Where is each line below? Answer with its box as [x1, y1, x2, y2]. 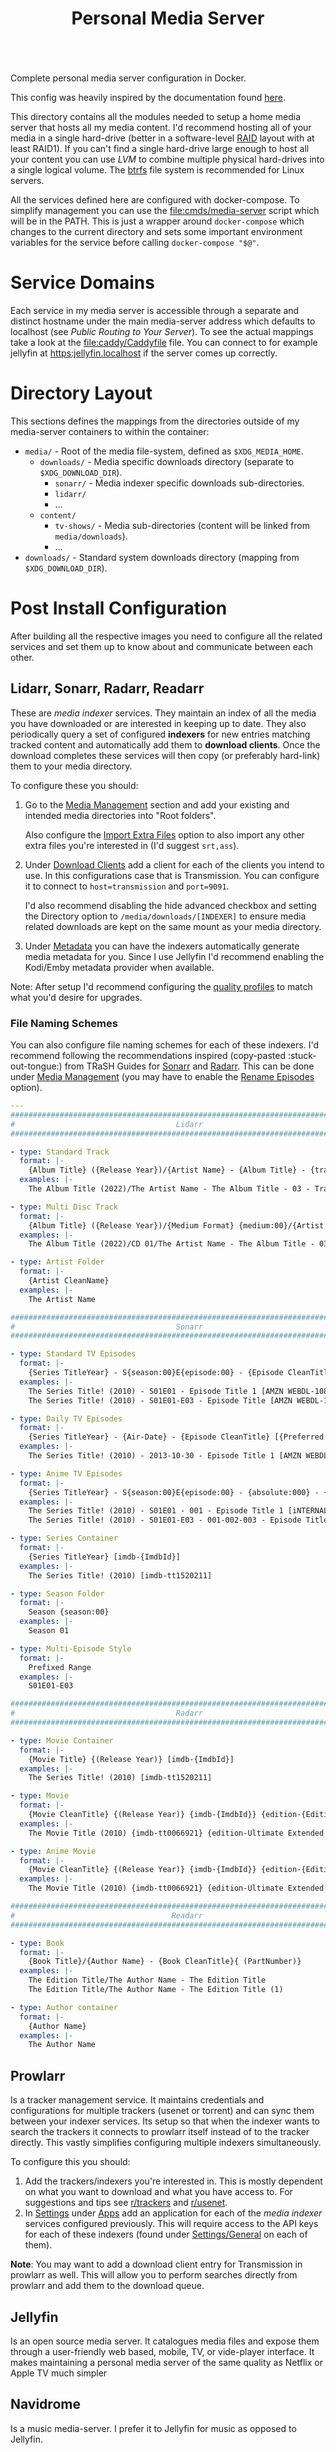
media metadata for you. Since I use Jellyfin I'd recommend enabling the [24, 950, 325, 962]
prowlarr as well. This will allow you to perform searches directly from [10, 2269, 298, 2281]
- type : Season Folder [10, 1588, 105, 1599]
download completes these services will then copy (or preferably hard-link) [10, 749, 321, 761]
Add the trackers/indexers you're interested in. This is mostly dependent [24, 2175, 323, 2187]
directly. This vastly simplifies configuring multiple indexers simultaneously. [10, 2137, 322, 2149]
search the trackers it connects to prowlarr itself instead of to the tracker [10, 2126, 310, 2138]
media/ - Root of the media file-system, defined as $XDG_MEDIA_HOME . [24, 445, 304, 457]
